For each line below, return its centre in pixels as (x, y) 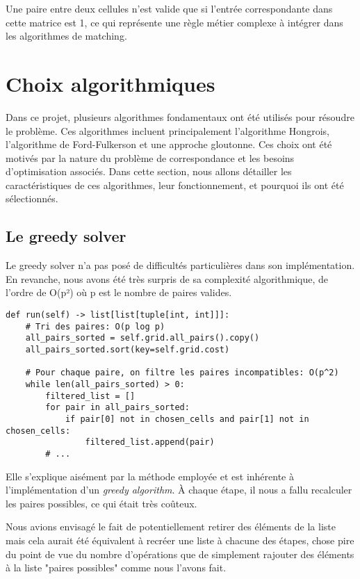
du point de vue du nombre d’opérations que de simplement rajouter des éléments (180, 554)
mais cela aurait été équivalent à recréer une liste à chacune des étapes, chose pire (180, 540)
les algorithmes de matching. (66, 36)
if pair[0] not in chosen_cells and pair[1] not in (187, 419)
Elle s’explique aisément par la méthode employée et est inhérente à (150, 476)
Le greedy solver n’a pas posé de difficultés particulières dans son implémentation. (180, 265)
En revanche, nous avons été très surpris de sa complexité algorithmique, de (167, 278)
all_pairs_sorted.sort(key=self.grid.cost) (128, 350)
